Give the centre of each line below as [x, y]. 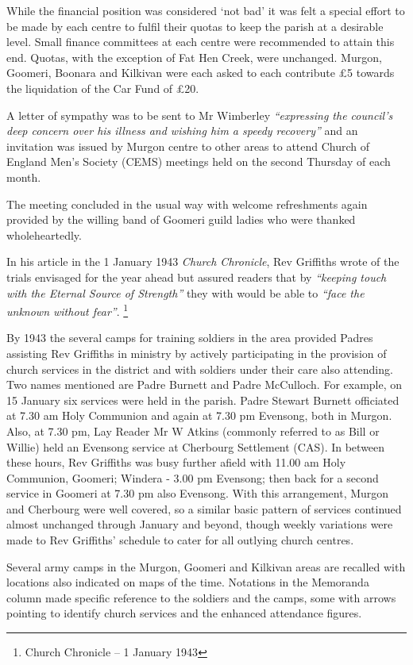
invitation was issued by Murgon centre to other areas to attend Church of [188, 146]
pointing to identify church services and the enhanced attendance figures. [184, 613]
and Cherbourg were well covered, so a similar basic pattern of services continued [204, 508]
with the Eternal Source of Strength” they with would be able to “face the [185, 292]
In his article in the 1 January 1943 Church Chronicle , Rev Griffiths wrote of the [203, 261]
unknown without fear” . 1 [68, 310]
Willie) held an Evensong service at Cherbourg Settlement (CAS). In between [196, 446]
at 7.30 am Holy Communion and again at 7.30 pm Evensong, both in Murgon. [199, 415]
